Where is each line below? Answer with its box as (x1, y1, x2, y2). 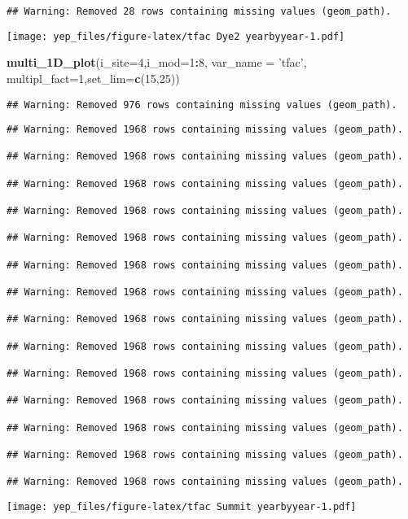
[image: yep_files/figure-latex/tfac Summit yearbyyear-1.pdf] (7, 500, 357, 512)
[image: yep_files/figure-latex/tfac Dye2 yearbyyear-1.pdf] (7, 30, 345, 42)
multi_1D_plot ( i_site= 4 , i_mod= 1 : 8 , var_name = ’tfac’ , (7, 54, 307, 71)
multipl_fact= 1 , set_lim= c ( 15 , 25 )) (7, 69, 180, 86)
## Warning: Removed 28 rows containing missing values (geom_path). (7, 6, 392, 17)
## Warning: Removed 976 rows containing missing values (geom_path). (7, 98, 397, 111)
